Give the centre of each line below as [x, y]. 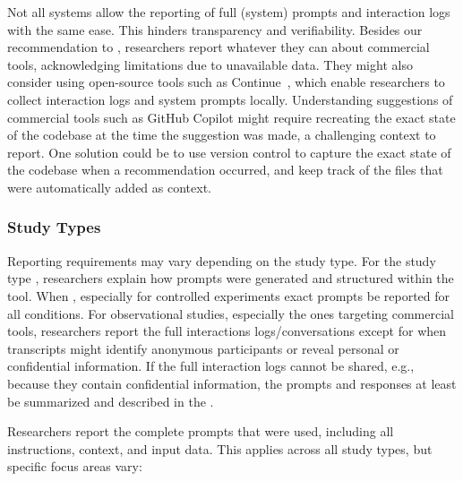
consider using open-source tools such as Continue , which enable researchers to [226, 82]
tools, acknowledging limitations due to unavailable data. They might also [210, 64]
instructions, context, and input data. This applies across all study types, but [220, 448]
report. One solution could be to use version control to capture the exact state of [229, 152]
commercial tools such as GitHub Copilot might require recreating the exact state [231, 117]
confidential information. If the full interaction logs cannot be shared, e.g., [211, 366]
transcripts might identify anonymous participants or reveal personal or [203, 348]
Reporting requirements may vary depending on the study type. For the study [222, 260]
